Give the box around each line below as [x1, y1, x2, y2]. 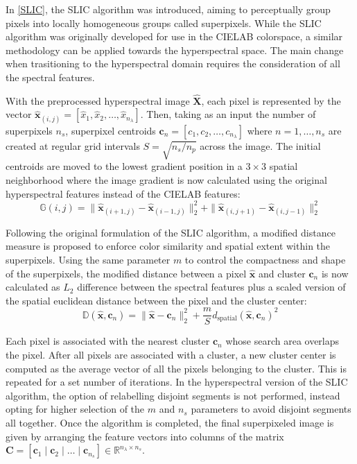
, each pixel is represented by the [201, 93, 341, 108]
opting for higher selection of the [6, 402, 145, 416]
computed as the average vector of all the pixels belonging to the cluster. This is [6, 361, 347, 375]
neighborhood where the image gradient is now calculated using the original [6, 172, 327, 187]
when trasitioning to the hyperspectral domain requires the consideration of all [6, 56, 340, 71]
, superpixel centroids [65, 123, 156, 137]
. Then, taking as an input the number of [140, 107, 316, 121]
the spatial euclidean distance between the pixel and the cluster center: [6, 293, 307, 307]
